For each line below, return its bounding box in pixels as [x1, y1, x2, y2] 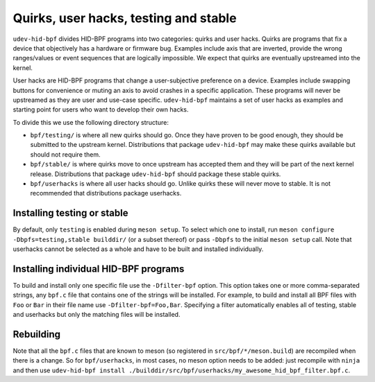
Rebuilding [12, 328, 61, 340]
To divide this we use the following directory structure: [12, 118, 169, 126]
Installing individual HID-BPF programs [12, 263, 185, 275]
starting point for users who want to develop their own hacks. [12, 105, 189, 114]
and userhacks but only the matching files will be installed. [12, 311, 181, 319]
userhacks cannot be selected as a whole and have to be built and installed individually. [12, 245, 264, 253]
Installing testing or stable [12, 207, 128, 219]
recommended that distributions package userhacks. [30, 189, 182, 198]
